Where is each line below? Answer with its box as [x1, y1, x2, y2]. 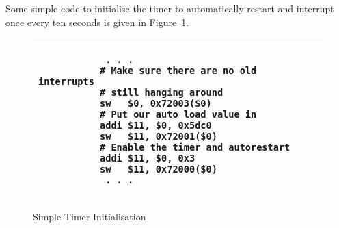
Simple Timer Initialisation [33, 210, 146, 224]
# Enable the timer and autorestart [100, 142, 290, 153]
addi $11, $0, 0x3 [100, 153, 195, 164]
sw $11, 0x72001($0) [100, 131, 217, 142]
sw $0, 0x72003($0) [100, 98, 212, 110]
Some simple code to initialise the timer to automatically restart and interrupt [5, 1, 334, 15]
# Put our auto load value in [100, 109, 257, 121]
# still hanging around [100, 87, 223, 99]
